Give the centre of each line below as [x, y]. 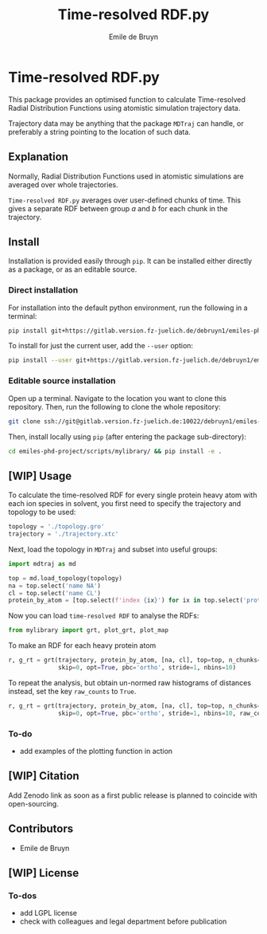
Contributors [41, 829]
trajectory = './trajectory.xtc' [64, 534]
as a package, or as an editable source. [73, 269]
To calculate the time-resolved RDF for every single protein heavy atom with [133, 495]
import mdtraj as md [43, 563]
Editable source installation [62, 381]
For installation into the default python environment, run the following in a [128, 308]
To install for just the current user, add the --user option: [101, 346]
